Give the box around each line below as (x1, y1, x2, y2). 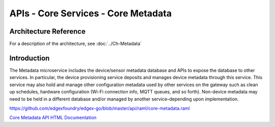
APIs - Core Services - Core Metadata (9, 8, 172, 19)
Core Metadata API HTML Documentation (9, 115, 97, 121)
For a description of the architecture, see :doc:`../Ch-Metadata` (9, 41, 142, 47)
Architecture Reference (9, 27, 86, 36)
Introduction (9, 54, 50, 62)
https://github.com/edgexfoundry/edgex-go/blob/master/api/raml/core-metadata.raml (9, 105, 190, 111)
